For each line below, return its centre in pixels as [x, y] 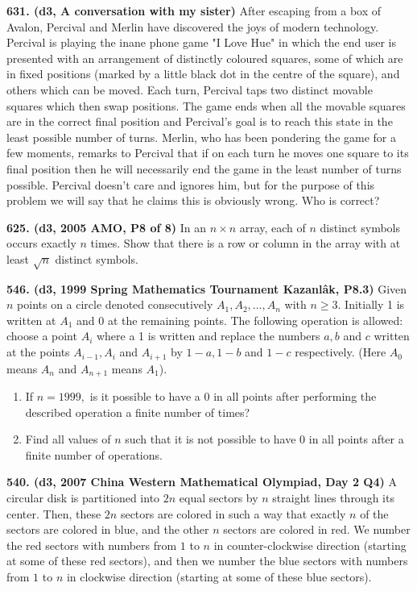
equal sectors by [219, 497]
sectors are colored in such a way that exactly [233, 513]
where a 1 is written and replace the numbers [208, 336]
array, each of [272, 227]
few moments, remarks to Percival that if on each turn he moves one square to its [208, 153]
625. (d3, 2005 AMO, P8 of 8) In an [107, 227]
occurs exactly [41, 243]
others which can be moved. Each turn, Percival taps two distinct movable [190, 89]
